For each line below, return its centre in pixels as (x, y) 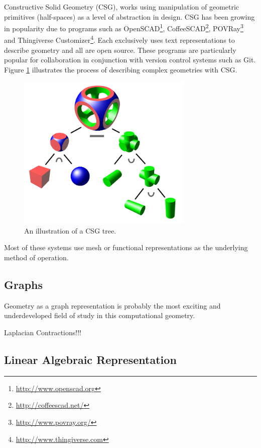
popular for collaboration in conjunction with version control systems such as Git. (130, 60)
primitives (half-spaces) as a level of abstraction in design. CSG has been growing (129, 16)
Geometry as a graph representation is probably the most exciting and (112, 305)
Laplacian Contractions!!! (43, 332)
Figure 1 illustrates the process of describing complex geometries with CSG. (121, 69)
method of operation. (36, 257)
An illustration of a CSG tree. (70, 230)
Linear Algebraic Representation (90, 360)
